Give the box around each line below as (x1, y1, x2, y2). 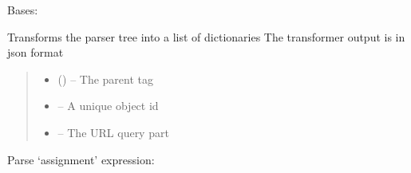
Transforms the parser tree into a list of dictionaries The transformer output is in (7, 28, 405, 45)
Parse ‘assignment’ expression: (7, 151, 155, 167)
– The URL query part (57, 124, 169, 140)
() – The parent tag (57, 70, 154, 87)
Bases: (7, 2, 38, 18)
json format (7, 44, 64, 61)
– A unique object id (57, 97, 159, 114)
